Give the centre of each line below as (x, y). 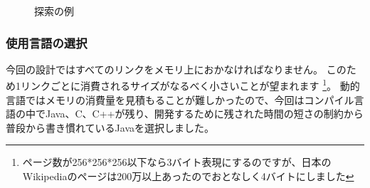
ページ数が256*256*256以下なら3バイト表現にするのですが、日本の (177, 162)
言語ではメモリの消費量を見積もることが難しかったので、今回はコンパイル (180, 99)
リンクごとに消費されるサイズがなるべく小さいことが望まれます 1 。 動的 (190, 85)
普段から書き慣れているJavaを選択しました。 (110, 127)
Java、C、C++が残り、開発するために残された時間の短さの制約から (204, 114)
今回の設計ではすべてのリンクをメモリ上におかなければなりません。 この (176, 69)
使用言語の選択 (47, 42)
